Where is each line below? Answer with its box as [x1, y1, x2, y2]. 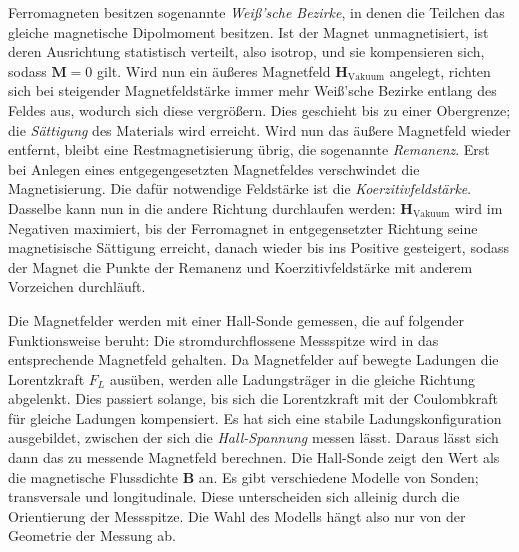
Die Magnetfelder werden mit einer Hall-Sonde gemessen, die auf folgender [8, 309, 464, 330]
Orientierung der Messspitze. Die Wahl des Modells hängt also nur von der [8, 505, 466, 526]
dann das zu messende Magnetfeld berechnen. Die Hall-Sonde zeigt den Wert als [8, 447, 500, 468]
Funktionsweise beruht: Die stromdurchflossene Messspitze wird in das [8, 329, 439, 350]
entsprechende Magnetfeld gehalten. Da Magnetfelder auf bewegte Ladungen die [8, 349, 499, 370]
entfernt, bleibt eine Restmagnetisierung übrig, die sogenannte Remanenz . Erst [8, 139, 490, 160]
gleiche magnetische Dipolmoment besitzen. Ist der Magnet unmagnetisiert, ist [8, 21, 489, 42]
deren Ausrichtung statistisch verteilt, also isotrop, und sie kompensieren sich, [8, 41, 485, 62]
